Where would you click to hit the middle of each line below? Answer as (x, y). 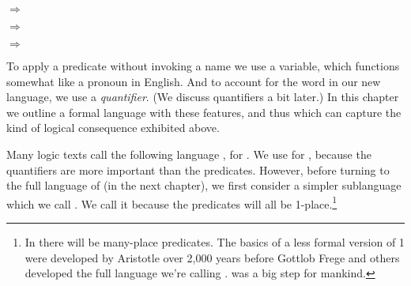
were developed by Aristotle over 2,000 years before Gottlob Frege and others (212, 257)
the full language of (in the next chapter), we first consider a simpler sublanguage (204, 185)
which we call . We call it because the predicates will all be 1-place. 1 (172, 202)
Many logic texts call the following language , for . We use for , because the (189, 154)
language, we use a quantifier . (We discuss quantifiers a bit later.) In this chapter (203, 97)
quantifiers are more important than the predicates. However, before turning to (198, 169)
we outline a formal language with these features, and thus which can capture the (204, 112)
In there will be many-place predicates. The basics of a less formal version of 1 (215, 242)
